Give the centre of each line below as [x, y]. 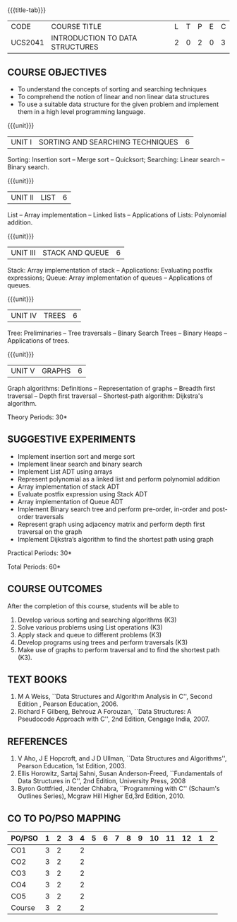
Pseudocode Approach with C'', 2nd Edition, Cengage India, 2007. [114, 719]
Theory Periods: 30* [37, 417]
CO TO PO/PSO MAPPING [64, 818]
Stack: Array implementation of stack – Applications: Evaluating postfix [110, 270]
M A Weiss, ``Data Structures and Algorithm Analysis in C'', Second [115, 697]
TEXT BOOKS [37, 679]
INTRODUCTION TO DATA [94, 38]
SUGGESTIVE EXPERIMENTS [72, 439]
